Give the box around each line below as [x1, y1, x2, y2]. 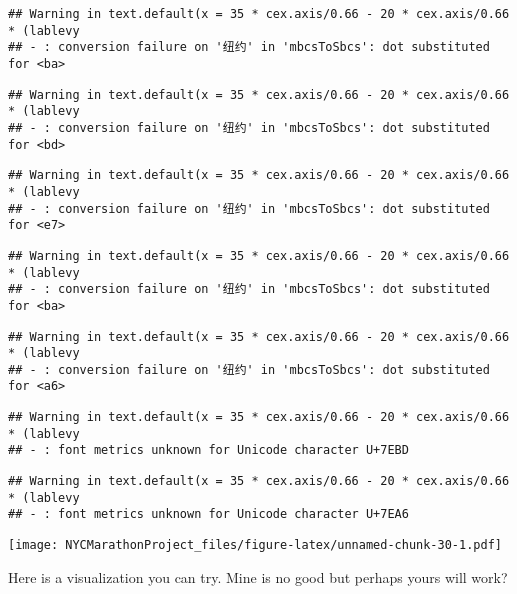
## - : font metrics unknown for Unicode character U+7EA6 [8, 507, 409, 522]
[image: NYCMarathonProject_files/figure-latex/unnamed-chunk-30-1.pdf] [8, 538, 502, 553]
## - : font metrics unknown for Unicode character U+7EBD [8, 443, 409, 458]
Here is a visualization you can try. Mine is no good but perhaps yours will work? [8, 566, 508, 587]
